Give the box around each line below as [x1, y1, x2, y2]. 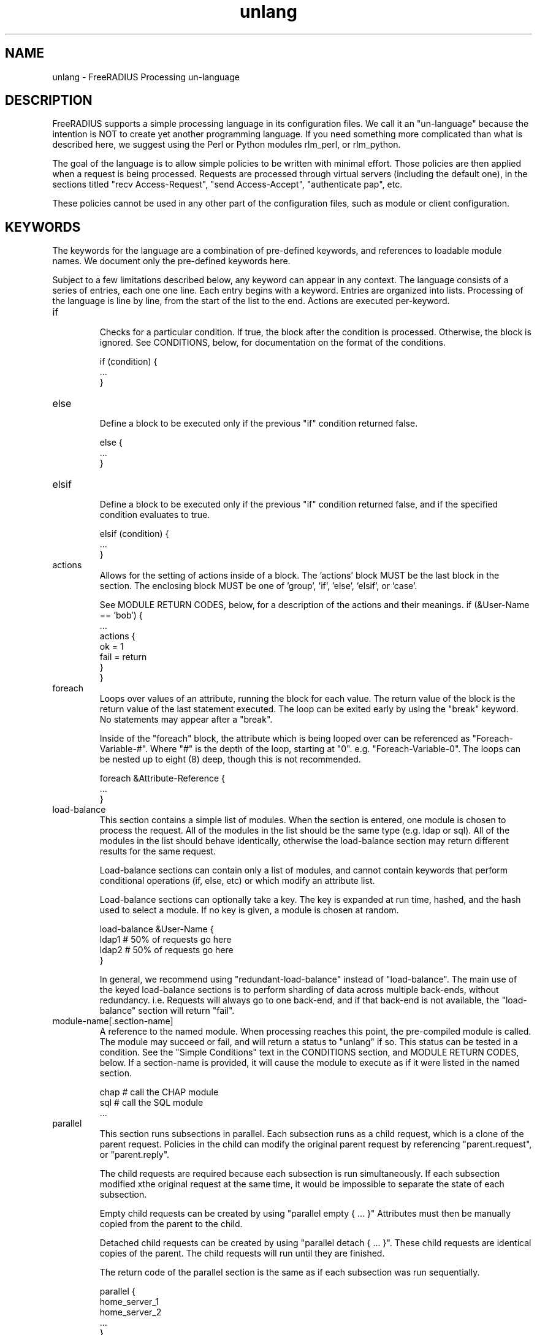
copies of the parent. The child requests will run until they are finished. [99, 1248, 385, 1259]
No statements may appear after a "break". [99, 714, 273, 725]
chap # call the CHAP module [99, 1087, 219, 1098]
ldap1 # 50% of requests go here [99, 934, 232, 945]
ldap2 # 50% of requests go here [99, 945, 234, 956]
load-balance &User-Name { [99, 924, 214, 935]
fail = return [99, 652, 147, 663]
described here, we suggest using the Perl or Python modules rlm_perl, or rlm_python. [52, 139, 401, 150]
